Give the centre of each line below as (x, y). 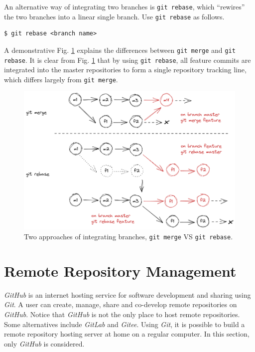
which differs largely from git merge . (61, 79)
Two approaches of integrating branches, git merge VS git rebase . (128, 237)
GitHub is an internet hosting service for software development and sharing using (127, 294)
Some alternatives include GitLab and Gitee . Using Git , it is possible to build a (125, 324)
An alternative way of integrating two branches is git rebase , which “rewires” (125, 6)
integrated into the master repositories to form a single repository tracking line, (125, 70)
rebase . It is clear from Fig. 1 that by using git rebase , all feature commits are (127, 60)
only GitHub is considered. (44, 343)
